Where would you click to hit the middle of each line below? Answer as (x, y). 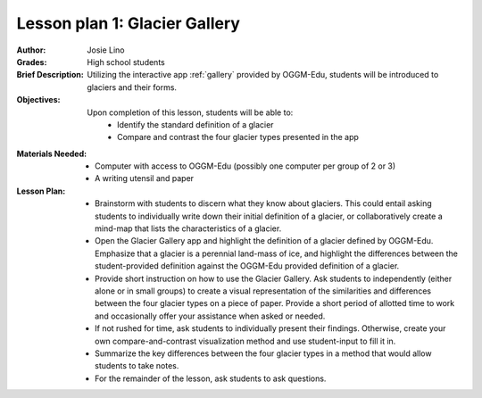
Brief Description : (50, 75)
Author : (31, 50)
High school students (126, 62)
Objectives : (38, 100)
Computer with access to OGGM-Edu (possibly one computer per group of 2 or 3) (245, 166)
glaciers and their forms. (132, 87)
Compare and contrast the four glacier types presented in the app (238, 137)
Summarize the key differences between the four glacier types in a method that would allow (263, 353)
